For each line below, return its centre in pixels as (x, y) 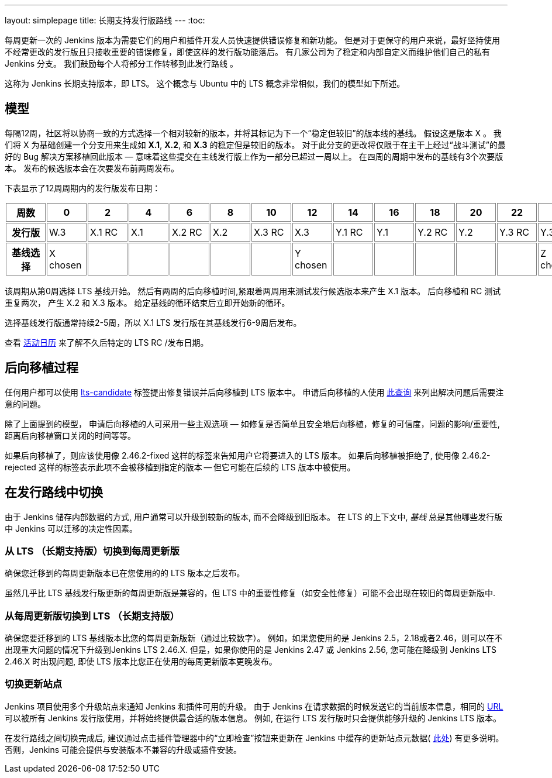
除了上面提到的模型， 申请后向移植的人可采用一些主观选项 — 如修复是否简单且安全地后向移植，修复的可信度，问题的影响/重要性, (252, 424)
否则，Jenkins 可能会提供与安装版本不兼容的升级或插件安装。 (123, 749)
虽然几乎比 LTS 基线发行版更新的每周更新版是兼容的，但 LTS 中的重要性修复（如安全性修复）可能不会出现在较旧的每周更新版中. (250, 593)
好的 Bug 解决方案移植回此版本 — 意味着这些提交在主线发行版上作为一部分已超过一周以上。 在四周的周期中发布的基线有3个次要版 (254, 156)
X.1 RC (104, 232)
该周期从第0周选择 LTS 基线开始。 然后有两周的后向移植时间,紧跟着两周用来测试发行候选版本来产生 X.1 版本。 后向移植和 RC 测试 (253, 291)
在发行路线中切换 (54, 493)
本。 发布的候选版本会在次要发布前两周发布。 (92, 168)
